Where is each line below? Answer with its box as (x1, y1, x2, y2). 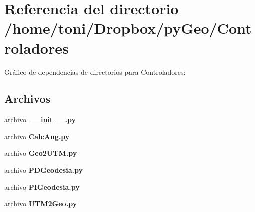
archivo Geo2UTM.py (4, 148, 77, 158)
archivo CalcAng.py (4, 131, 70, 141)
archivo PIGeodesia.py (4, 181, 80, 192)
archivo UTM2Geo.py (4, 198, 77, 209)
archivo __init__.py (4, 114, 76, 125)
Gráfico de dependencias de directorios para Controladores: (4, 66, 186, 77)
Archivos (4, 91, 51, 106)
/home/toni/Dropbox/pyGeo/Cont (4, 18, 252, 38)
